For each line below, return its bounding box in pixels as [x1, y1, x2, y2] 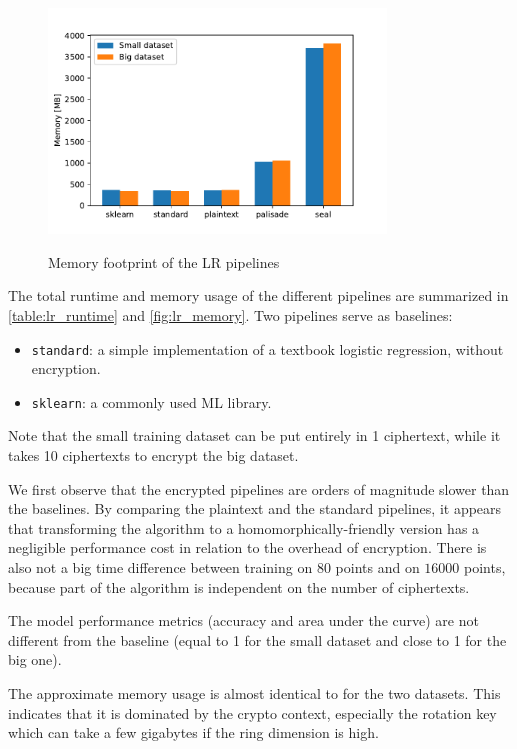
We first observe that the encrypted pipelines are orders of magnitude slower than [8, 478, 510, 499]
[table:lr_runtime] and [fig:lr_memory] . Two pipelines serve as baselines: [8, 304, 453, 325]
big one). [8, 649, 62, 670]
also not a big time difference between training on [8, 556, 313, 577]
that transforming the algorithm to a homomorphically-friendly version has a [8, 517, 480, 538]
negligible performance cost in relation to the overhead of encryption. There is [8, 537, 487, 558]
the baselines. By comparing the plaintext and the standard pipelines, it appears [8, 498, 502, 519]
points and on [335, 556, 420, 577]
